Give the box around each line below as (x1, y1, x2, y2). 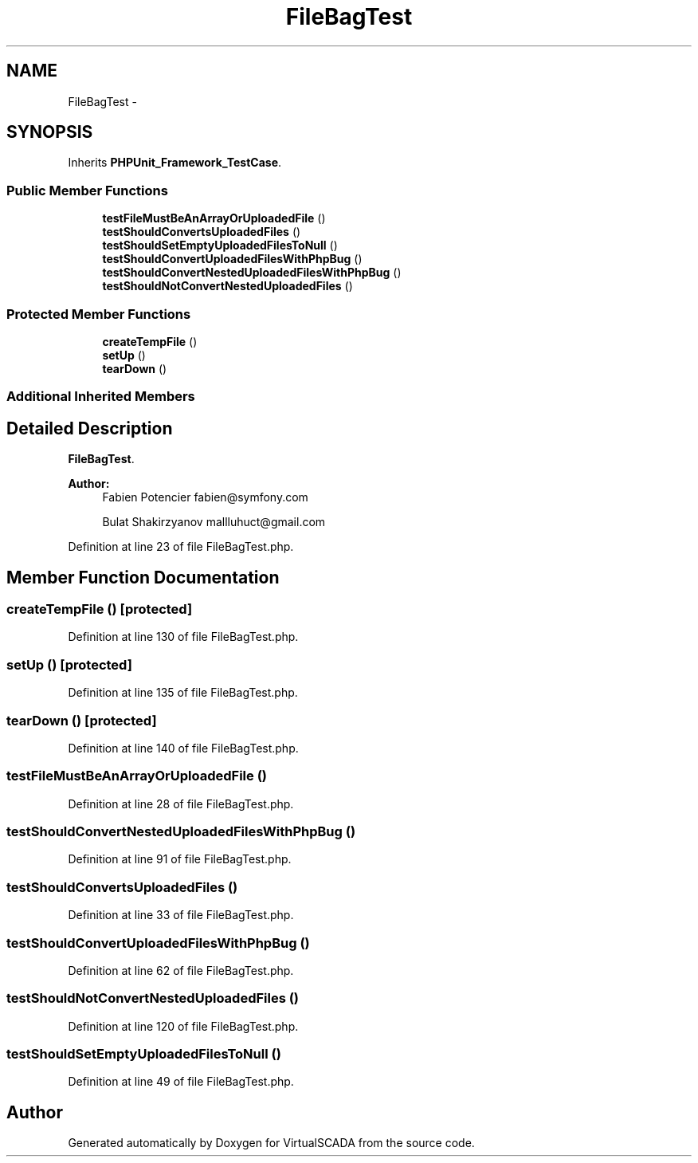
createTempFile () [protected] (6, 601, 193, 617)
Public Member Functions (6, 182, 168, 198)
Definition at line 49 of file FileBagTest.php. (68, 1075, 294, 1089)
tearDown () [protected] (6, 712, 157, 729)
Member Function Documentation (6, 567, 280, 587)
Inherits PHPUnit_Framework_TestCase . (68, 155, 282, 170)
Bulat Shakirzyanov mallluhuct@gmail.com (102, 515, 326, 529)
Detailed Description (6, 418, 173, 438)
